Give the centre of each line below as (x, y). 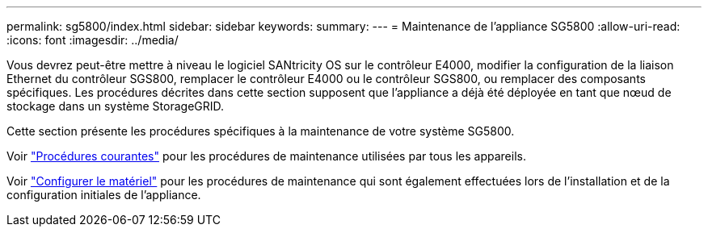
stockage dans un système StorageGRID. (116, 106)
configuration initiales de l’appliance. (104, 195)
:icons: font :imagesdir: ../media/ (93, 40)
